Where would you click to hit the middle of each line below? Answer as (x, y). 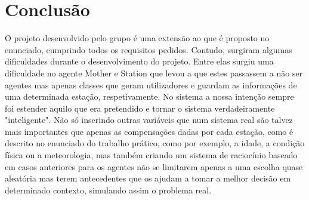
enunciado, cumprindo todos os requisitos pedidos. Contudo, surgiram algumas (149, 49)
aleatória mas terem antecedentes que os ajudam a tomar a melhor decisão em (148, 178)
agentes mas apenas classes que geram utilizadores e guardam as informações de (151, 84)
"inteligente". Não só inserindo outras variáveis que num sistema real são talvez (149, 120)
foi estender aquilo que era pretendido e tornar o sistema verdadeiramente (140, 108)
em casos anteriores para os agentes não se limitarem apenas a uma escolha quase (154, 166)
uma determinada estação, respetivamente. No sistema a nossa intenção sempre (149, 96)
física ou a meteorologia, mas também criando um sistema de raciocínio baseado (151, 155)
